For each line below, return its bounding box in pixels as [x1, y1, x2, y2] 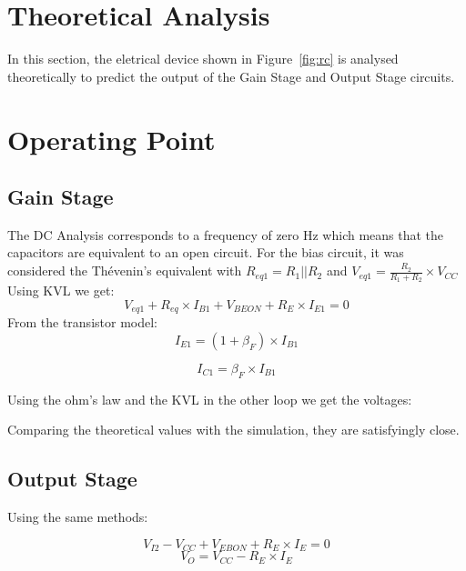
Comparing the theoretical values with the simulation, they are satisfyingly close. [7, 420, 460, 439]
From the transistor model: [7, 313, 157, 332]
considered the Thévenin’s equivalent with [7, 261, 242, 280]
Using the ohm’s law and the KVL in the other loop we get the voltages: [7, 389, 412, 408]
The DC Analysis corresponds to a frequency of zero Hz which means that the [7, 225, 444, 244]
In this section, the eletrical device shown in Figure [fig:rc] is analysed [7, 49, 399, 68]
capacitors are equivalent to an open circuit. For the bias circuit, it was [7, 243, 404, 262]
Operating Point [7, 120, 216, 157]
